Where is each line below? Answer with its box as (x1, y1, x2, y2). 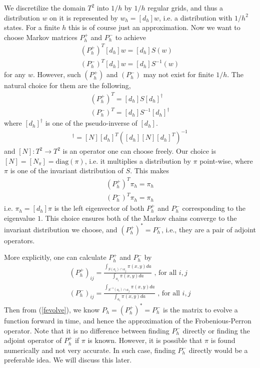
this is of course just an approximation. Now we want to (68, 22, 240, 33)
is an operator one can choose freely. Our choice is (62, 146, 216, 156)
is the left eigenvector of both (54, 203, 144, 213)
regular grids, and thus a (147, 3, 223, 13)
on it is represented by (49, 12, 118, 23)
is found (210, 335, 235, 345)
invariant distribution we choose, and (4, 224, 117, 234)
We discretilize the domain (4, 3, 85, 13)
